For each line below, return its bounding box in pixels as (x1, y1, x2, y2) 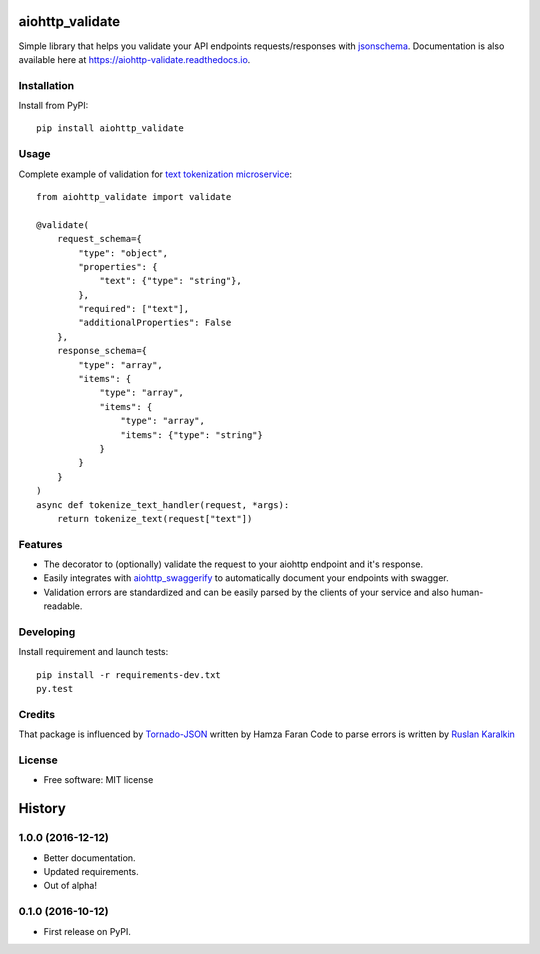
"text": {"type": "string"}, (99, 275, 242, 287)
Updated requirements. (43, 866, 139, 878)
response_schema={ (56, 345, 148, 357)
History (18, 800, 67, 817)
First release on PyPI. (43, 925, 132, 937)
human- (450, 586, 484, 598)
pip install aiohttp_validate (36, 123, 185, 134)
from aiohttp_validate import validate (36, 191, 232, 202)
